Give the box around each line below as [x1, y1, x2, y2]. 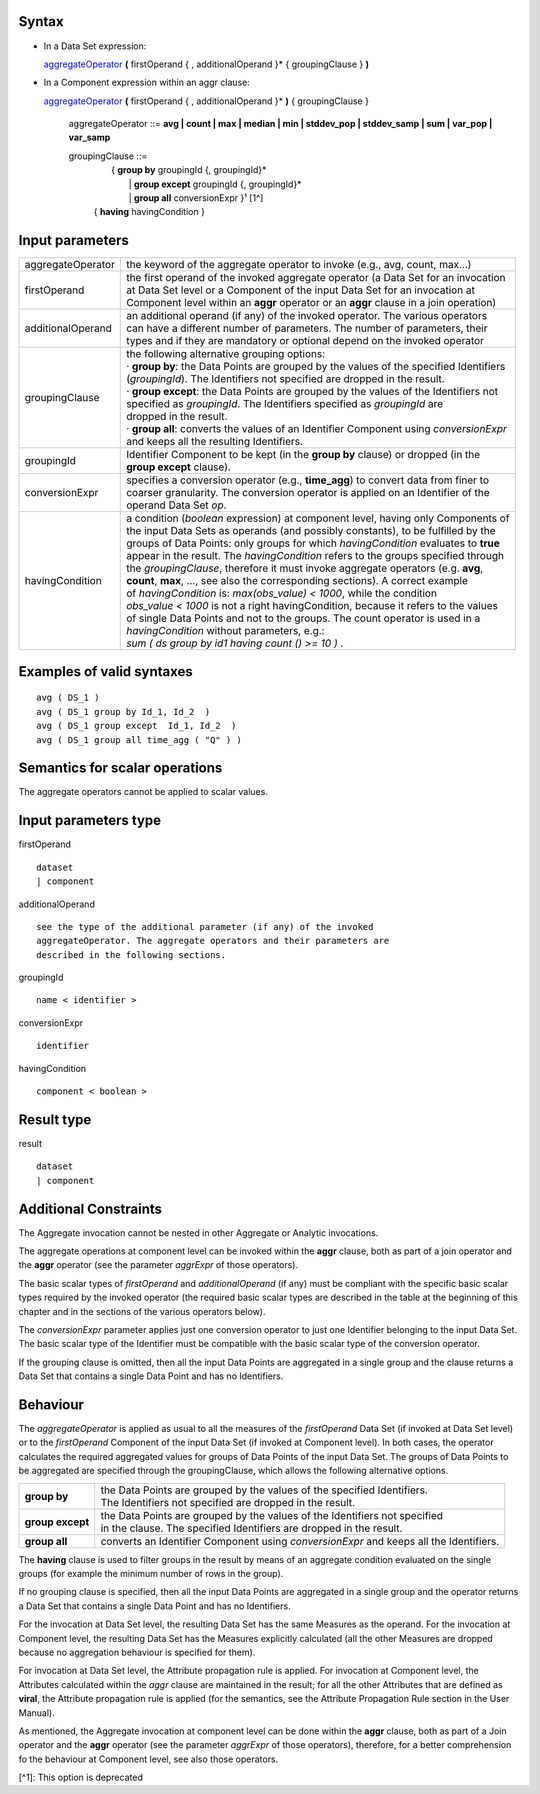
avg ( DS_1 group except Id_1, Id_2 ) [36, 720, 237, 732]
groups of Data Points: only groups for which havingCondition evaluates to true [126, 536, 500, 550]
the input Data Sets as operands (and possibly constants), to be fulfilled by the [126, 524, 496, 538]
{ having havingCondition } [93, 206, 205, 218]
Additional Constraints [18, 1200, 163, 1217]
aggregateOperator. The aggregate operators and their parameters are [36, 935, 390, 947]
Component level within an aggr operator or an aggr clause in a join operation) [126, 296, 497, 310]
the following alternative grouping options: [126, 347, 326, 361]
